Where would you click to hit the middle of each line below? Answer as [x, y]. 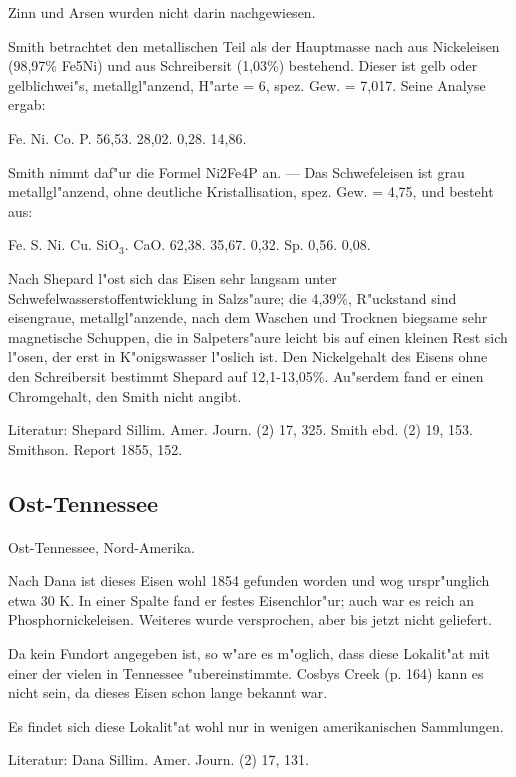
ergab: [27, 104]
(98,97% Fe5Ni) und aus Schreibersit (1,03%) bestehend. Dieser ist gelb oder [243, 65]
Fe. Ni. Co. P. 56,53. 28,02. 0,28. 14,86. [127, 137]
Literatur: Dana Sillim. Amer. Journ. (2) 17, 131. [158, 759]
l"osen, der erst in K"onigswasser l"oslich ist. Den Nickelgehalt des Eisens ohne [248, 356]
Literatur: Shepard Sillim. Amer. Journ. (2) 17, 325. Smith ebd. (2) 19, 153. [240, 429]
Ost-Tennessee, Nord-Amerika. [101, 546]
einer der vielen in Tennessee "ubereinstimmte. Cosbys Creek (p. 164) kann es [246, 672]
